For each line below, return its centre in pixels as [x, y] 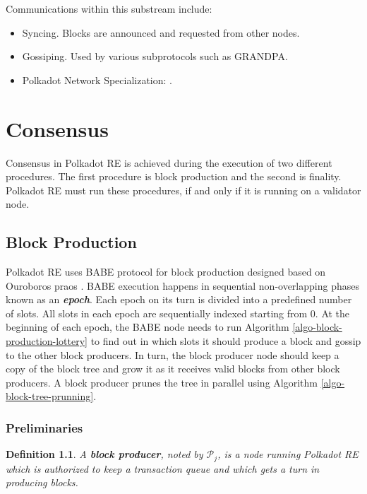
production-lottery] [47, 341]
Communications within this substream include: [109, 8]
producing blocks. [42, 482]
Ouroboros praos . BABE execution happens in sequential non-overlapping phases [182, 285]
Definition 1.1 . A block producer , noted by [104, 454]
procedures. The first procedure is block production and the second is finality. [174, 176]
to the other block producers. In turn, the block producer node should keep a [173, 354]
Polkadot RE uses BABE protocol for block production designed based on [166, 272]
